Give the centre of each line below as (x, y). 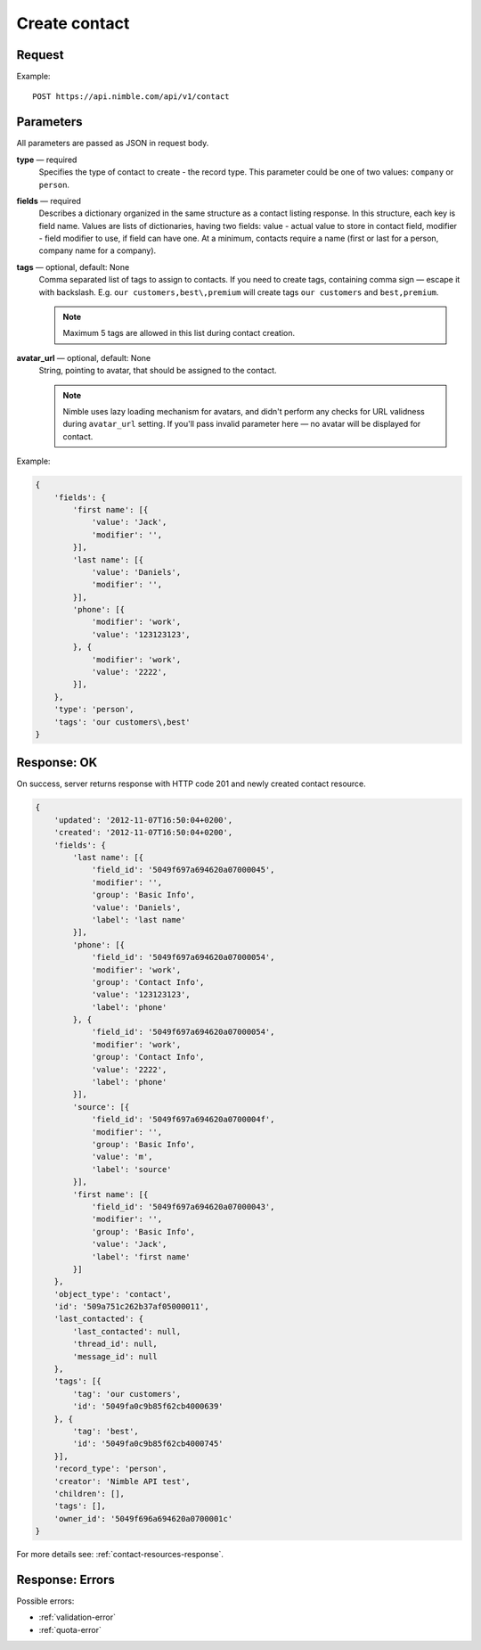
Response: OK (57, 763)
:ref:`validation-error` (77, 1617)
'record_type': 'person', (110, 1469)
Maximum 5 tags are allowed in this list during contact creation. (179, 333)
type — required (47, 160)
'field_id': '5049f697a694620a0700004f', (183, 1120)
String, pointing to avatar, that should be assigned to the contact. (158, 371)
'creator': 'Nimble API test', (122, 1481)
